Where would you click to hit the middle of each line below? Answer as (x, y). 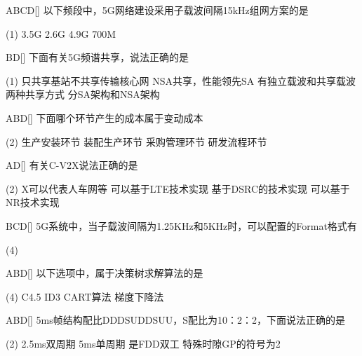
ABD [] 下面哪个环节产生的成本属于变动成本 (105, 117)
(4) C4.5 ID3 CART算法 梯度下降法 (85, 296)
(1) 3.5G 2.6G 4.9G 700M (61, 33)
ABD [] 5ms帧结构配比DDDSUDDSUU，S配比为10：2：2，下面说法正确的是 (176, 320)
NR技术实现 (33, 202)
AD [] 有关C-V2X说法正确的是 (72, 165)
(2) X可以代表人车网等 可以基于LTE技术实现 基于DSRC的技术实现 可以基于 (178, 188)
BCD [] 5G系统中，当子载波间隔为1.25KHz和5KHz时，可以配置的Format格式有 (181, 225)
